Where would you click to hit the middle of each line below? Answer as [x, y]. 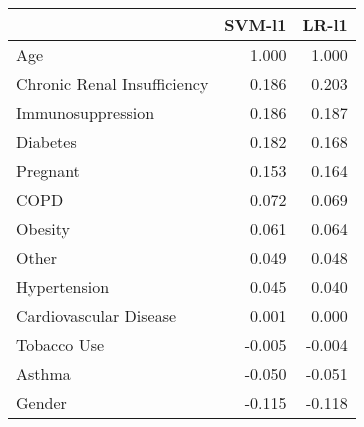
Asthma [43, 373]
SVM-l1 [255, 24]
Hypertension [63, 286]
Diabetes [46, 141]
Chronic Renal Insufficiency [112, 83]
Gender [41, 402]
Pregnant [48, 170]
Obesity [43, 228]
